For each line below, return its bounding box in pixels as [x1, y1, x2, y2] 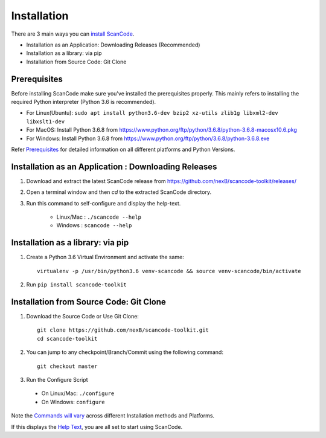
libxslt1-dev [26, 118, 65, 125]
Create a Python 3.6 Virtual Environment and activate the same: [26, 254, 184, 261]
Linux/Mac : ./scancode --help [56, 213, 142, 221]
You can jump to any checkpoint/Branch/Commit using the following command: [26, 349, 223, 356]
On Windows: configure [41, 398, 105, 405]
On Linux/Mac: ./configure [41, 390, 115, 397]
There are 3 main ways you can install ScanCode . [11, 30, 135, 37]
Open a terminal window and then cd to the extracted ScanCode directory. [26, 188, 211, 196]
